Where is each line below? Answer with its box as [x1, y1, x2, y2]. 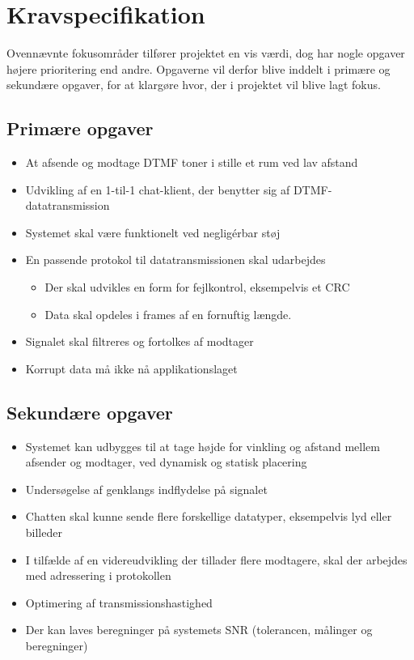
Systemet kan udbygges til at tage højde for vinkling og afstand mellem [25, 437, 380, 454]
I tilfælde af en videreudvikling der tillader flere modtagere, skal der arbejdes [25, 551, 408, 568]
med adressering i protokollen [25, 567, 171, 584]
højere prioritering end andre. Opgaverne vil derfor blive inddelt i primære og [6, 60, 391, 77]
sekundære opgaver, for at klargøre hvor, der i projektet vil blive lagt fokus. [6, 76, 381, 93]
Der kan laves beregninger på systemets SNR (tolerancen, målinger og [25, 621, 373, 638]
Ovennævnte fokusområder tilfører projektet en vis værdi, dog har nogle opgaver [6, 45, 405, 62]
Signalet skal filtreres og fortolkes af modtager [25, 333, 254, 350]
